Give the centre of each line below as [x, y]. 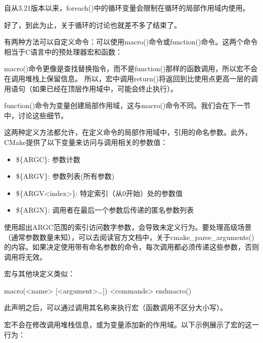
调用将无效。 [25, 256]
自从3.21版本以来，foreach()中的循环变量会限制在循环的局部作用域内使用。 [127, 8]
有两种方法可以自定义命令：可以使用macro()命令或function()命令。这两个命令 [131, 42]
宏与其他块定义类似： [39, 274]
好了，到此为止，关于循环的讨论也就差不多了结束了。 [93, 24]
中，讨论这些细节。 [36, 115]
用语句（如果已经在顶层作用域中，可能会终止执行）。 [91, 88]
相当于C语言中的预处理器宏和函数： [63, 51]
